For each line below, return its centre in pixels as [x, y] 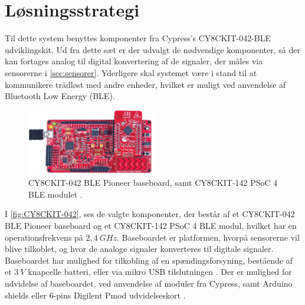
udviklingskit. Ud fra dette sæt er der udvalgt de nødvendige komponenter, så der [152, 49]
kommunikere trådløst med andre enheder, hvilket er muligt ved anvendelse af [145, 84]
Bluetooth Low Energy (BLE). [60, 96]
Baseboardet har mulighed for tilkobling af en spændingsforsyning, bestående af [149, 260]
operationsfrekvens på [44, 237]
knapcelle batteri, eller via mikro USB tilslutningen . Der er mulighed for [160, 272]
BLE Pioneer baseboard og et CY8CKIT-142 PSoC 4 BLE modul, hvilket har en [151, 225]
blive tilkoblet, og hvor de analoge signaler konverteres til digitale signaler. [139, 249]
